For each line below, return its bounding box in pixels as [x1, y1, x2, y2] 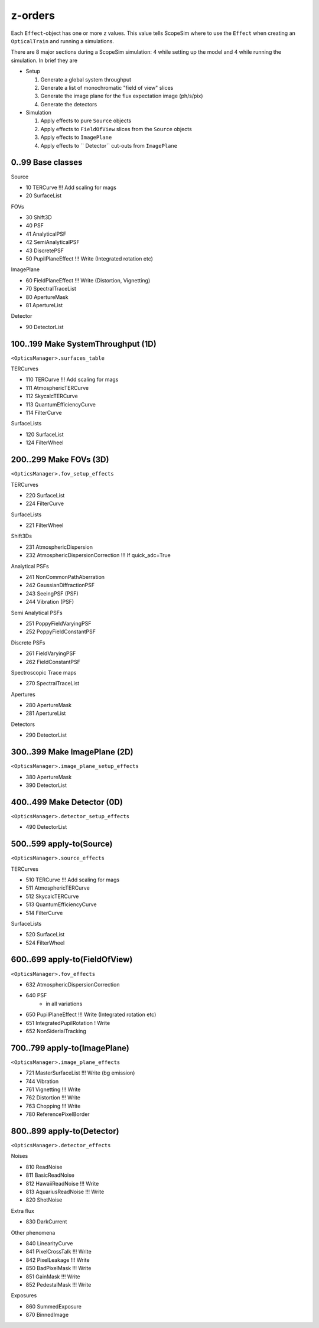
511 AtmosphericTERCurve [25, 884, 90, 891]
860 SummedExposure [25, 1303, 82, 1310]
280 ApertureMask [25, 702, 72, 709]
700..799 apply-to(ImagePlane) [11, 1043, 129, 1053]
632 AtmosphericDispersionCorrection [25, 981, 120, 988]
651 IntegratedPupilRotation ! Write [25, 1019, 110, 1026]
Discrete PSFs [11, 639, 45, 646]
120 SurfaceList [25, 431, 64, 438]
